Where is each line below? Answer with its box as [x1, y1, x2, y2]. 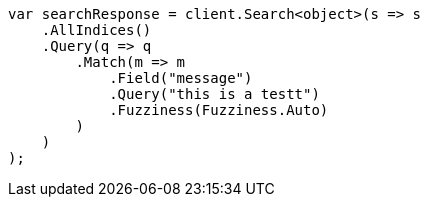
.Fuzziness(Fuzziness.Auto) [109, 102, 329, 118]
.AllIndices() [41, 22, 152, 38]
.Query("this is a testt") [109, 86, 320, 102]
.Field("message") [109, 70, 253, 86]
